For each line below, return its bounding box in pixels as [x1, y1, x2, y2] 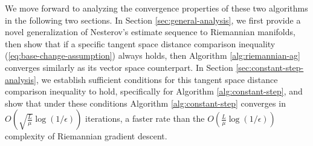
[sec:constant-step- [236, 61, 304, 73]
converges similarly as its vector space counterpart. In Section [5, 61, 233, 73]
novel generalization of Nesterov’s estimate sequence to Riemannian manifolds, [5, 25, 295, 38]
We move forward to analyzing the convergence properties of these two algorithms [5, 2, 308, 14]
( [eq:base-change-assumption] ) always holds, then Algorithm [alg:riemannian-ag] [5, 49, 300, 62]
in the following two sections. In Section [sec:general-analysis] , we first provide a [5, 13, 301, 26]
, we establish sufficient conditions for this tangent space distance [36, 73, 278, 85]
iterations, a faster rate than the [85, 112, 205, 125]
